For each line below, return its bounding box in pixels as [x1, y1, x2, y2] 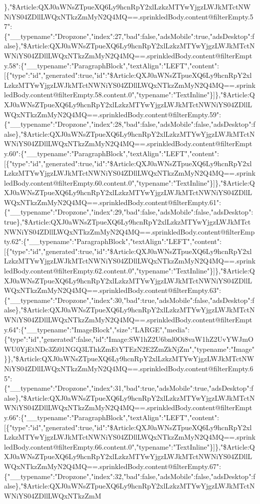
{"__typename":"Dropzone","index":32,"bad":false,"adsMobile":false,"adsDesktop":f [4, 471, 256, 481]
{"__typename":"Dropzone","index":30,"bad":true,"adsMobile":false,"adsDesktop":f [4, 294, 255, 305]
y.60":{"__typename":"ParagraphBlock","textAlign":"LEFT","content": [4, 148, 219, 158]
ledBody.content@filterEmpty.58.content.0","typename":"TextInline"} [4, 89, 214, 100]
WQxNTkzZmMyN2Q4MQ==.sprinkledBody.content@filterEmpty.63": [4, 285, 221, 295]
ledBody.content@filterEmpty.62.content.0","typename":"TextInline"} [4, 265, 214, 276]
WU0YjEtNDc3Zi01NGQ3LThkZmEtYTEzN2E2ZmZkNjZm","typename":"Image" [4, 343, 255, 354]
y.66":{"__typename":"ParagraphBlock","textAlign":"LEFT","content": [4, 412, 219, 422]
